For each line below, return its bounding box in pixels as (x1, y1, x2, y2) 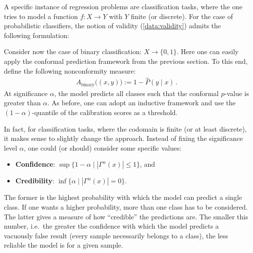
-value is (224, 88, 249, 98)
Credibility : (15, 175, 55, 186)
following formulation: (4, 30, 69, 40)
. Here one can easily (176, 46, 239, 57)
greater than (4, 97, 41, 108)
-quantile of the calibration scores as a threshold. (32, 107, 178, 117)
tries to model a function (4, 11, 78, 21)
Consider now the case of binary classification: (4, 46, 142, 57)
